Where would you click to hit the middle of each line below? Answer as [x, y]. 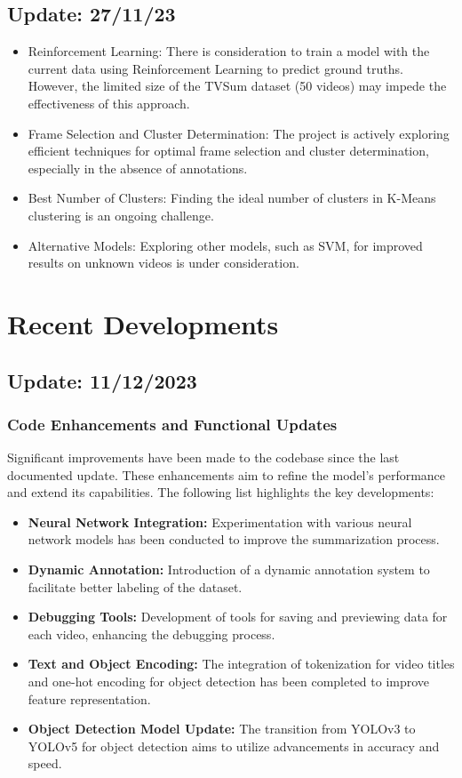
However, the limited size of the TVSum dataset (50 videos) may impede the [237, 86]
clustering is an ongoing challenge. [121, 215]
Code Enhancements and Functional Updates [172, 424]
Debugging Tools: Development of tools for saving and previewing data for [238, 617]
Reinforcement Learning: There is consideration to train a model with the [229, 51]
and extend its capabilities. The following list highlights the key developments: [221, 492]
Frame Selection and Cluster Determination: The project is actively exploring [239, 133]
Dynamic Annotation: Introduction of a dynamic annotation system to [229, 569]
